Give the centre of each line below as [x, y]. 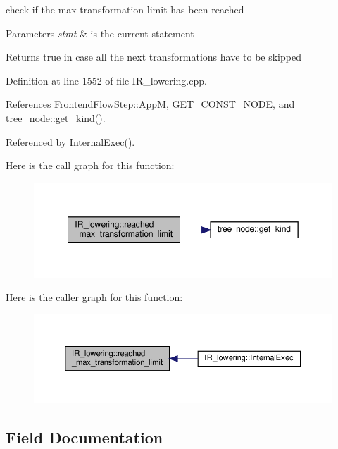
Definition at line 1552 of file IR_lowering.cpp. [106, 80]
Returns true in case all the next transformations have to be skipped [154, 57]
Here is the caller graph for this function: [94, 297]
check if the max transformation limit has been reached [125, 9]
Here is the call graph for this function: [90, 165]
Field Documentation [84, 437]
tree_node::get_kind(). [56, 117]
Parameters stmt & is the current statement [100, 33]
